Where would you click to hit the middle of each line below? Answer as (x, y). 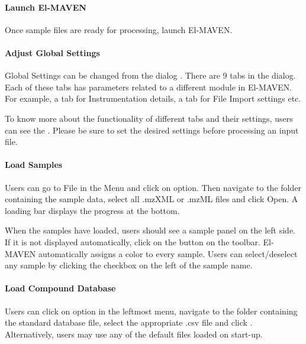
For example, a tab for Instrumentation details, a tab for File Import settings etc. (153, 98)
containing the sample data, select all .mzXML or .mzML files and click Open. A (152, 199)
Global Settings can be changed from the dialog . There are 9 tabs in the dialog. (150, 75)
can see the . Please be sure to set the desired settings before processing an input (152, 130)
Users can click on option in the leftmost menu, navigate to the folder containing (151, 311)
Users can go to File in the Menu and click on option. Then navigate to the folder (153, 187)
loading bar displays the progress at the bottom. (92, 210)
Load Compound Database (60, 288)
